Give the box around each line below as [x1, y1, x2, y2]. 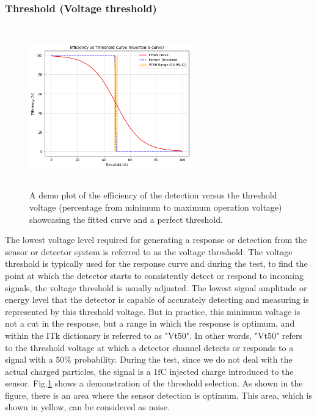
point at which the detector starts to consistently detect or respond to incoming [5, 269, 304, 281]
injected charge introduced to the [169, 364, 294, 377]
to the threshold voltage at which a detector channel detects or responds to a [5, 341, 294, 354]
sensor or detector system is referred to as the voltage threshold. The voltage [5, 245, 293, 258]
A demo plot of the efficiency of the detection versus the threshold [29, 189, 277, 201]
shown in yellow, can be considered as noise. [5, 401, 170, 413]
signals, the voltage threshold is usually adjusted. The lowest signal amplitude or [5, 281, 307, 294]
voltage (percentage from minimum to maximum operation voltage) [29, 200, 282, 213]
